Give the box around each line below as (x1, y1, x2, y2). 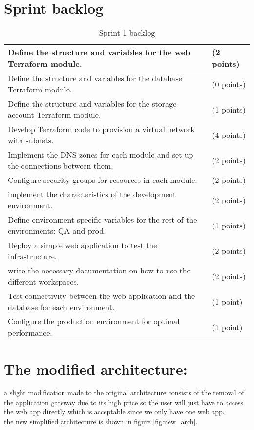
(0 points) (212, 78, 246, 90)
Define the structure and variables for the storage (8, 98, 177, 110)
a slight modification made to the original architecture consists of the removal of (4, 387, 244, 398)
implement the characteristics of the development (8, 188, 176, 200)
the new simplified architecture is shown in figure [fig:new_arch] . (4, 416, 198, 427)
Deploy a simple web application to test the (8, 239, 157, 251)
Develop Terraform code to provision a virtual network (8, 123, 195, 135)
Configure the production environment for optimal (8, 316, 180, 327)
